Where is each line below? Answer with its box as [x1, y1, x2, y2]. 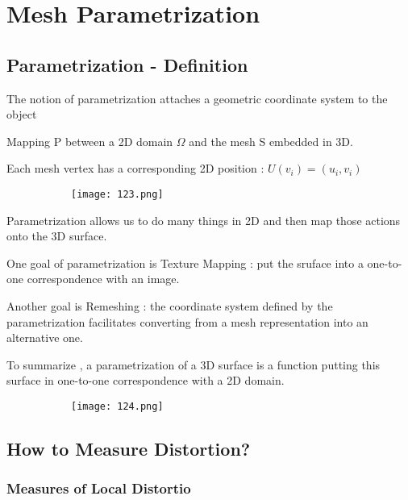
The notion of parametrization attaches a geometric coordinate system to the [6, 90, 388, 106]
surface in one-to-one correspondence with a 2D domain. [6, 372, 285, 389]
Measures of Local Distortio [6, 478, 191, 498]
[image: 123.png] [71, 188, 164, 200]
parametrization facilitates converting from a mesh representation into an [6, 313, 368, 330]
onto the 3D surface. [6, 227, 107, 244]
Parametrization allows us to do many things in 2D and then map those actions [6, 211, 401, 228]
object [6, 106, 37, 123]
